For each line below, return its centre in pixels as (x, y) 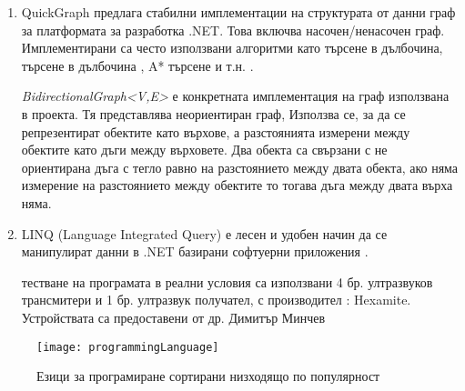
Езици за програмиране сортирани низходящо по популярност (208, 376)
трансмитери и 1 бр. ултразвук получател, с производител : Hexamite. (216, 300)
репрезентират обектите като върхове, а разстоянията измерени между (216, 131)
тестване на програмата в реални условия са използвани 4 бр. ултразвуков (227, 281)
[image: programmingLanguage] (128, 347)
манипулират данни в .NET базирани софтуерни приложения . (195, 251)
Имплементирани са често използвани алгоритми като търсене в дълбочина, (232, 48)
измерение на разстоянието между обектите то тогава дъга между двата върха (237, 185)
